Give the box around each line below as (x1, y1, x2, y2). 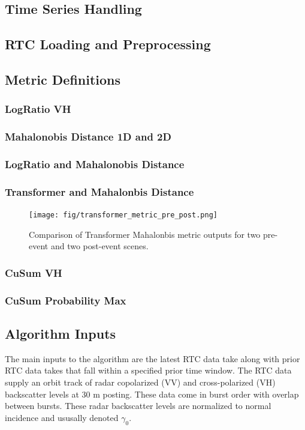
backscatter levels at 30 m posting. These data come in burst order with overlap (5, 387, 299, 400)
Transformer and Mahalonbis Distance (5, 184, 194, 199)
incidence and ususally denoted (5, 411, 119, 423)
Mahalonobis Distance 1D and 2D (5, 129, 171, 144)
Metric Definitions (5, 70, 121, 88)
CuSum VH (5, 265, 62, 280)
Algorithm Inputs (5, 324, 116, 343)
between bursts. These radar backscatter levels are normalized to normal (5, 399, 271, 412)
